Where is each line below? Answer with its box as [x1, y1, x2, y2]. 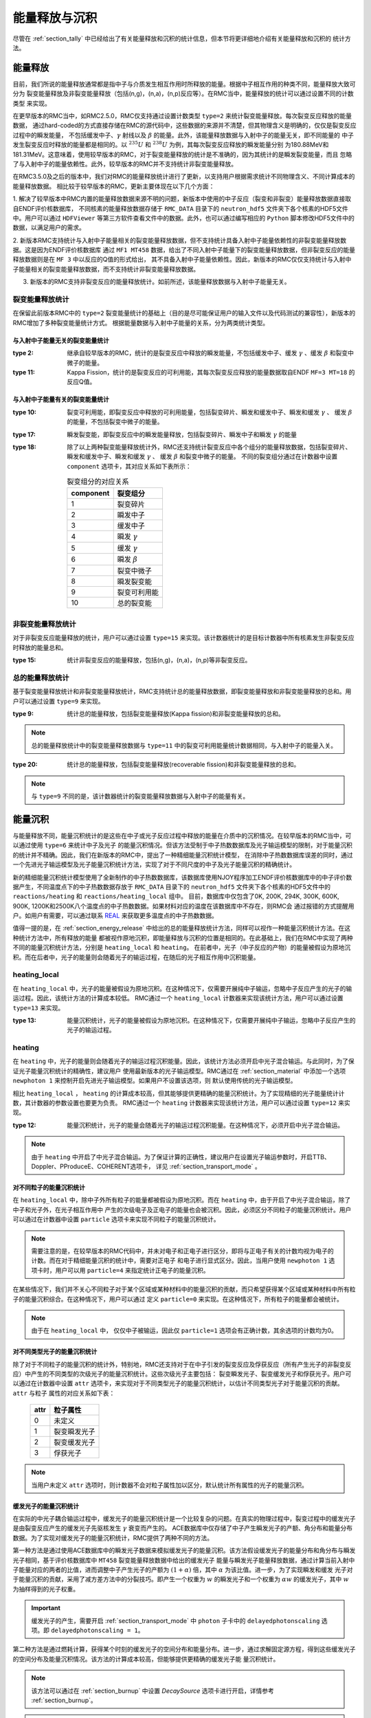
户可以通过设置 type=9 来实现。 [12, 697, 104, 705]
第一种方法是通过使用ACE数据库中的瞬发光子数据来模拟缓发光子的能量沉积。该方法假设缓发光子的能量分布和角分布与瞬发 [12, 1546, 356, 1554]
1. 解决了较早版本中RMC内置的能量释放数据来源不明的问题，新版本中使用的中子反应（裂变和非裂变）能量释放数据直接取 [12, 194, 352, 203]
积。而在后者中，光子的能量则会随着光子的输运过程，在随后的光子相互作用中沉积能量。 [12, 952, 260, 961]
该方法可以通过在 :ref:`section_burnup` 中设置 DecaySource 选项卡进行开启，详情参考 [31, 1686, 274, 1695]
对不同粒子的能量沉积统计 [12, 1183, 85, 1192]
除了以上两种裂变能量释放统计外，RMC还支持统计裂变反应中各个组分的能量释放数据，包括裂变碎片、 [67, 443, 352, 451]
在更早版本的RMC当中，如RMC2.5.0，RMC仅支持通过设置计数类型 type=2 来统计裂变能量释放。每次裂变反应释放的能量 [12, 112, 352, 120]
